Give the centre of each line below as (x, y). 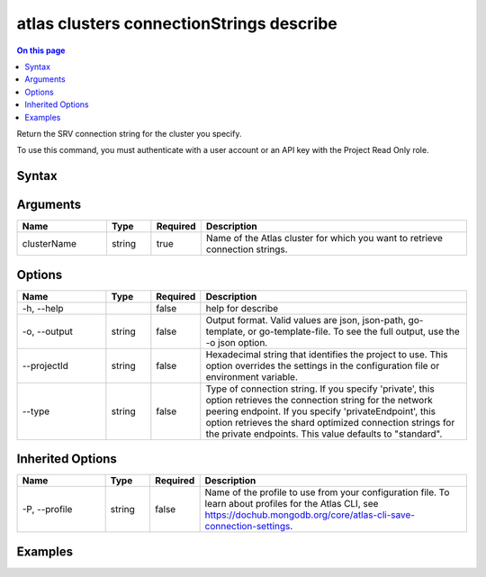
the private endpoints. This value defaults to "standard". (324, 434)
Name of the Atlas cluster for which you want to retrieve (324, 239)
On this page (41, 50)
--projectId (45, 365)
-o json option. (237, 342)
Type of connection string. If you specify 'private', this (320, 389)
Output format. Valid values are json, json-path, (306, 320)
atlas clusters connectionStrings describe (177, 23)
